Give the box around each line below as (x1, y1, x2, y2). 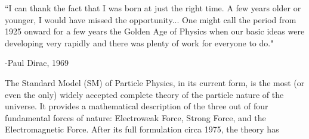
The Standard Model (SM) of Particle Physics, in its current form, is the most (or (5, 76, 305, 89)
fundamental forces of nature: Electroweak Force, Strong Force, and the (5, 111, 266, 124)
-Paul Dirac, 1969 (5, 56, 69, 69)
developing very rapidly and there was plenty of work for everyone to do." (5, 36, 274, 49)
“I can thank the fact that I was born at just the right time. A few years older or (5, 2, 301, 14)
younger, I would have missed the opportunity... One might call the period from (5, 13, 296, 26)
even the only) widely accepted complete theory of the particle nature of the (5, 88, 284, 100)
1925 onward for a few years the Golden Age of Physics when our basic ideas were (5, 25, 305, 37)
